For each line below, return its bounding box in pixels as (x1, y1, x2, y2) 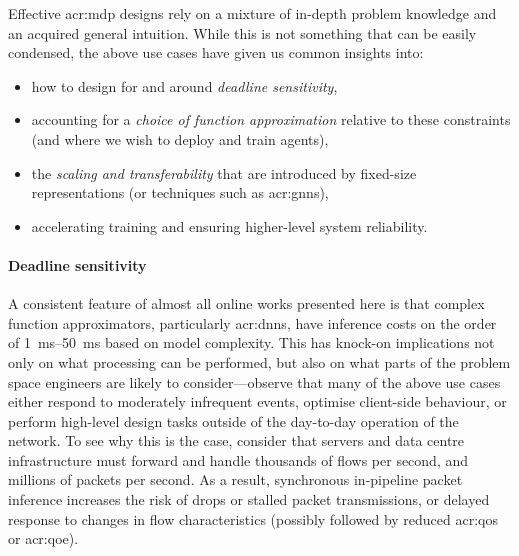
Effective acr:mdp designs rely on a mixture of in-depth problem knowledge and (8, 3, 497, 23)
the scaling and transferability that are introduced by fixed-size (31, 162, 417, 183)
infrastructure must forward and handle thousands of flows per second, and (8, 449, 469, 470)
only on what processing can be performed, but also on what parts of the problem (8, 351, 511, 372)
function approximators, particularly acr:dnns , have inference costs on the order (8, 312, 497, 333)
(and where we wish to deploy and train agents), (31, 128, 329, 149)
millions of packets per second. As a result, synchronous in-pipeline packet (8, 469, 463, 490)
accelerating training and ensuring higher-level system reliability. (31, 215, 428, 236)
